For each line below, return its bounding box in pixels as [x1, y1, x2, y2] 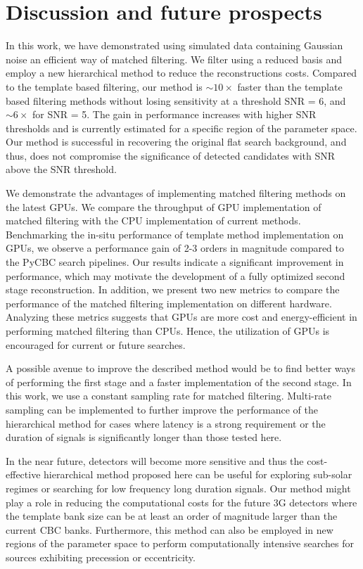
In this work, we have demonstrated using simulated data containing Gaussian [6, 38, 343, 53]
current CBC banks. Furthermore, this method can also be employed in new [6, 522, 333, 537]
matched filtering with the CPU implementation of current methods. [6, 213, 301, 228]
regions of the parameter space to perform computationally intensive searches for [6, 536, 354, 551]
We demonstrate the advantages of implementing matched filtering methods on [6, 186, 346, 200]
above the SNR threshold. [6, 162, 117, 177]
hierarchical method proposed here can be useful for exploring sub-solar [44, 467, 352, 482]
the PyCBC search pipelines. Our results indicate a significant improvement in [6, 255, 344, 269]
